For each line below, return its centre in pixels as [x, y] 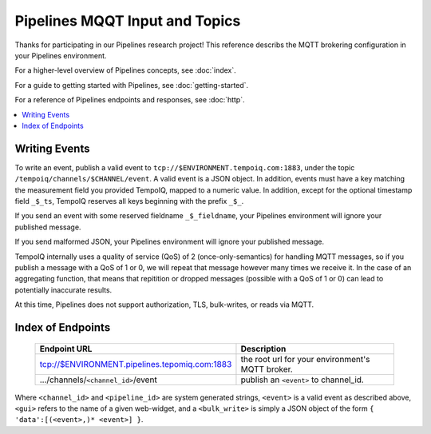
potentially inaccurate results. [63, 290]
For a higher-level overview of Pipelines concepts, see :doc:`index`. [126, 70]
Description [263, 348]
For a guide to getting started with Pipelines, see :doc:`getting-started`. [132, 85]
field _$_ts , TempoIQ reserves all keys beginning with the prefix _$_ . [129, 201]
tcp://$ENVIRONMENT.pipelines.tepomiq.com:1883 [136, 364]
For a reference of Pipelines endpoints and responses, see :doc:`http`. [130, 100]
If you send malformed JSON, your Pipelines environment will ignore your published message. [170, 242]
